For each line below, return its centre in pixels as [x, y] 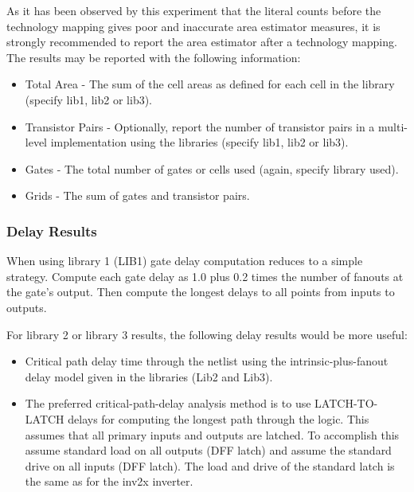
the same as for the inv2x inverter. [109, 481]
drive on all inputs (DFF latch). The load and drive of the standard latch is [210, 465]
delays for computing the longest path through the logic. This [219, 418]
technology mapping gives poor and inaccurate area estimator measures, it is [193, 26]
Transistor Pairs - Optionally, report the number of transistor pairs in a [200, 126]
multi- [393, 126]
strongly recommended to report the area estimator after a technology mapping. [202, 42]
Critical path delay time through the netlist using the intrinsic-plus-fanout [207, 361]
